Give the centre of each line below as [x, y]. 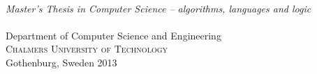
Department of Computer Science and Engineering [113, 35]
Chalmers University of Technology [87, 49]
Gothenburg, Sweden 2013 [61, 62]
